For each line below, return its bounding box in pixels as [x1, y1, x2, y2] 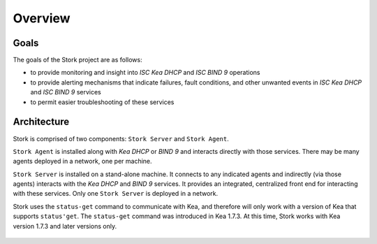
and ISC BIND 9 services [30, 88, 101, 96]
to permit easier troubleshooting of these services [30, 98, 175, 106]
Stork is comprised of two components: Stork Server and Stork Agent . [13, 134, 230, 143]
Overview [13, 10, 71, 26]
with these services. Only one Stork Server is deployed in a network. [13, 189, 219, 198]
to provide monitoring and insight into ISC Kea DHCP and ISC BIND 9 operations [30, 69, 260, 77]
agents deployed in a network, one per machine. [13, 157, 153, 166]
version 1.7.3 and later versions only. [13, 222, 117, 230]
